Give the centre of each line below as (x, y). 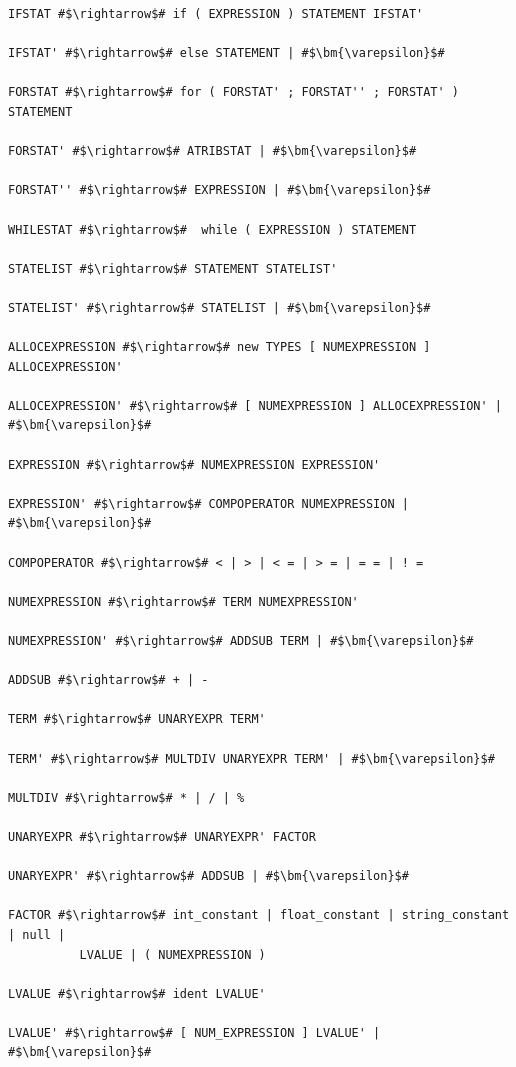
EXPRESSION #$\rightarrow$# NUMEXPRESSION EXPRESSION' (194, 464)
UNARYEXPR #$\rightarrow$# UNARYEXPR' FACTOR (162, 836)
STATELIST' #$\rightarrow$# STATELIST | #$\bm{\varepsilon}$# (219, 307)
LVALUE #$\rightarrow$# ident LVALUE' (137, 993)
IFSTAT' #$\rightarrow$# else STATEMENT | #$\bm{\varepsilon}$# (226, 53)
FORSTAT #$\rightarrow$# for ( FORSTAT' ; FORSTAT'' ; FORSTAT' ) (234, 92)
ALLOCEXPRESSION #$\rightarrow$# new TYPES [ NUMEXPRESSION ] (219, 347)
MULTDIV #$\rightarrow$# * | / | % (126, 797)
